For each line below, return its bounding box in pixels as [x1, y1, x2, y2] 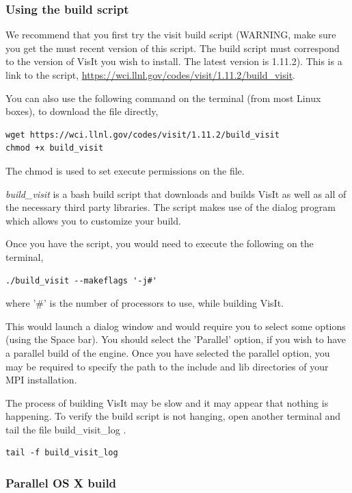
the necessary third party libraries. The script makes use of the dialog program [5, 200, 336, 214]
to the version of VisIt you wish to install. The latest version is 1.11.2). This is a [5, 54, 342, 68]
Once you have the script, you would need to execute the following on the [5, 236, 314, 251]
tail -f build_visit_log [5, 448, 118, 458]
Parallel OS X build [5, 474, 117, 491]
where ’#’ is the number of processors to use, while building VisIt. [5, 296, 284, 310]
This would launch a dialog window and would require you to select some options [5, 318, 346, 333]
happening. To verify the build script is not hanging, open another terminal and [5, 409, 341, 423]
